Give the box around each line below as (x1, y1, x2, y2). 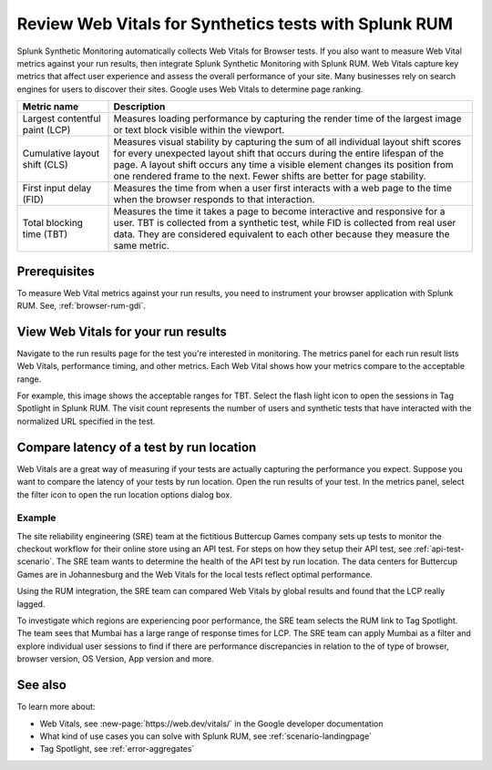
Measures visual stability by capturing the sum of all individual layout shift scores (113, 136, 462, 149)
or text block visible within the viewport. (113, 124, 285, 137)
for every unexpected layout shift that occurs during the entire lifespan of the (113, 147, 445, 159)
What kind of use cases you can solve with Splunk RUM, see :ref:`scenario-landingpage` (39, 730, 373, 742)
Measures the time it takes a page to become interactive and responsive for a (113, 205, 446, 218)
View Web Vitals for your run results (16, 323, 228, 339)
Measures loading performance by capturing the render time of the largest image (113, 112, 462, 125)
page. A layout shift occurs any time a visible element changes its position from (113, 159, 455, 171)
